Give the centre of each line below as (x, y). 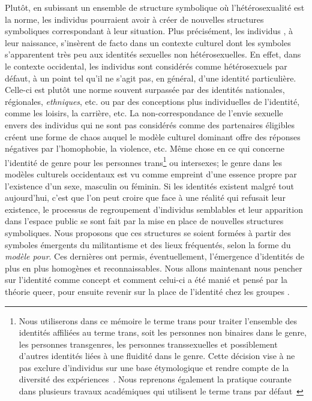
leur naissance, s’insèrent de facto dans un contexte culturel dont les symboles (148, 42)
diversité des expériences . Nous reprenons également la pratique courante (155, 379)
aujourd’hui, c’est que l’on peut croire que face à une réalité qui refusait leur (145, 198)
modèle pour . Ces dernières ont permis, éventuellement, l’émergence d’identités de (155, 256)
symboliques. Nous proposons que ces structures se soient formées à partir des (148, 232)
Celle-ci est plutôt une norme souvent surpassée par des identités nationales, (145, 90)
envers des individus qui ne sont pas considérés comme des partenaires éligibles (150, 124)
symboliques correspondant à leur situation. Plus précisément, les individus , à (149, 31)
